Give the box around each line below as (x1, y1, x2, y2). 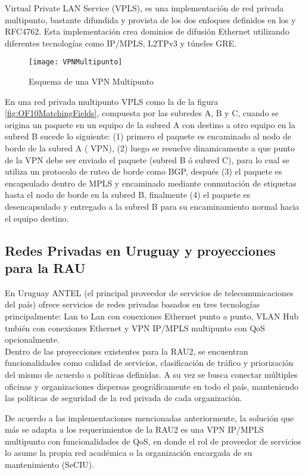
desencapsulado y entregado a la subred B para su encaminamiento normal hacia (5, 200, 299, 212)
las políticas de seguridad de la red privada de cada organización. (5, 392, 242, 404)
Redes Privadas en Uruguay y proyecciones (5, 241, 276, 259)
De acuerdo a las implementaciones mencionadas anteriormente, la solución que (5, 411, 294, 424)
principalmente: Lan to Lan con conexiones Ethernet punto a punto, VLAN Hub (5, 309, 299, 322)
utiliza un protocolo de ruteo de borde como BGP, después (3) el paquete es (5, 165, 282, 178)
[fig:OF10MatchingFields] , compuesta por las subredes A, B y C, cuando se (5, 107, 279, 119)
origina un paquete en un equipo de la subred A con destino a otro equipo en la (5, 118, 295, 131)
